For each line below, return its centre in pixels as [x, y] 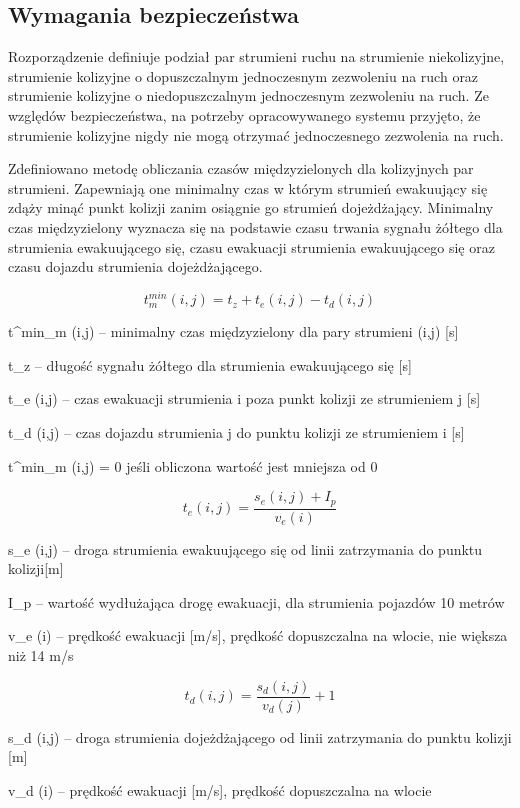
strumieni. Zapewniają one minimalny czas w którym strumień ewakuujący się [248, 187]
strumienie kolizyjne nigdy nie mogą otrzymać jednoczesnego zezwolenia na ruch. [256, 134]
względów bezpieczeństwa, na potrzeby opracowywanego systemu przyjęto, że [244, 114]
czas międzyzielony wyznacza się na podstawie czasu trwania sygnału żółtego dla [255, 226]
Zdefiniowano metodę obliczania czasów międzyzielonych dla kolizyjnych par [241, 168]
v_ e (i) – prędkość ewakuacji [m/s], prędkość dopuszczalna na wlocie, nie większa [258, 635]
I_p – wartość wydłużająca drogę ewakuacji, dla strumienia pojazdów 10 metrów [256, 601]
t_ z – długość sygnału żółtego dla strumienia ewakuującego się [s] [210, 364]
